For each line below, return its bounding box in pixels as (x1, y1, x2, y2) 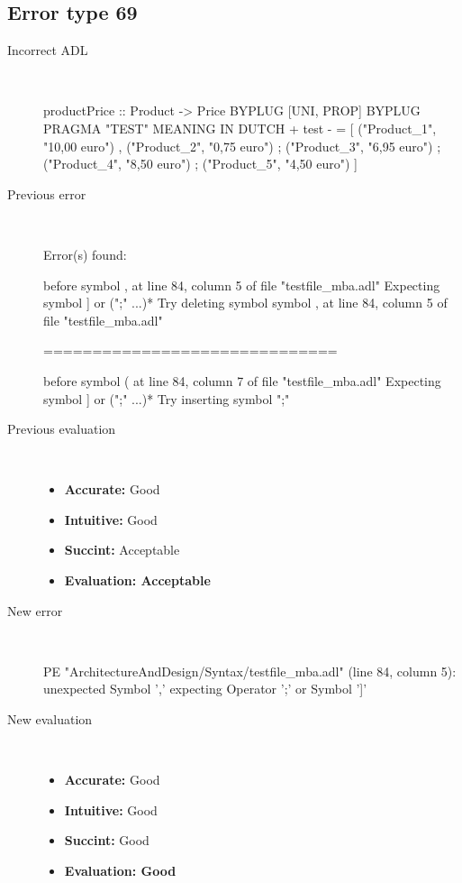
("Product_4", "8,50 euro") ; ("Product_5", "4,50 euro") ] (43, 154, 358, 173)
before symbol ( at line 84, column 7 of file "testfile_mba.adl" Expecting (43, 371, 441, 390)
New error (7, 601, 63, 620)
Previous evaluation (7, 419, 116, 438)
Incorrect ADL (7, 41, 88, 60)
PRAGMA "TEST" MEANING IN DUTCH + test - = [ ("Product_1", (43, 118, 437, 137)
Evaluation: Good (64, 861, 177, 880)
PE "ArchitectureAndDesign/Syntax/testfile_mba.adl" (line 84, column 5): (43, 661, 457, 680)
